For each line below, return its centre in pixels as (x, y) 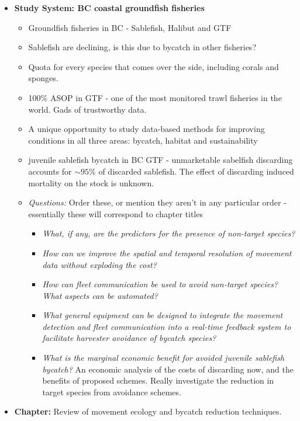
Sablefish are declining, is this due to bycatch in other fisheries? (142, 47)
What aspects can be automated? (100, 295)
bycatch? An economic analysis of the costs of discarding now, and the (168, 369)
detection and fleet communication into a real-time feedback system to (167, 326)
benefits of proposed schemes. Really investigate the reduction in (158, 380)
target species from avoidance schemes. (112, 392)
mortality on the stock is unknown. (91, 182)
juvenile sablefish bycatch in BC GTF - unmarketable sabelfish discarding (161, 160)
